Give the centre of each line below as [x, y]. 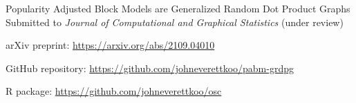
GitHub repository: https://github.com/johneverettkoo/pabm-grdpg [150, 68]
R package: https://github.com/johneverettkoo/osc [114, 91]
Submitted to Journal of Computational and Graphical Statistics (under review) [175, 22]
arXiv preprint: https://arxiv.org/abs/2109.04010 [110, 45]
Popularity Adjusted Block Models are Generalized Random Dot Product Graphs [178, 8]
